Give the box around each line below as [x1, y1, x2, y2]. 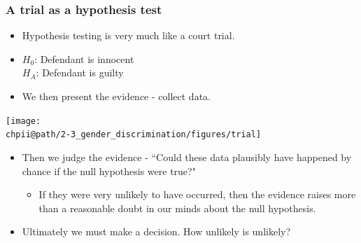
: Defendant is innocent [34, 51, 134, 66]
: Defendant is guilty [36, 65, 124, 80]
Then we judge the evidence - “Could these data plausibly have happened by [22, 149, 352, 164]
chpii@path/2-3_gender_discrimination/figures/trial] [6, 130, 262, 140]
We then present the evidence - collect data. [22, 89, 211, 103]
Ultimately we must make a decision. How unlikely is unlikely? [22, 224, 291, 239]
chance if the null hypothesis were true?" [22, 163, 196, 178]
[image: [6, 116, 41, 126]
